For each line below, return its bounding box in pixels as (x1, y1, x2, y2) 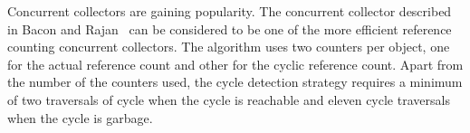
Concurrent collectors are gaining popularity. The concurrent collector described (7, 2, 452, 20)
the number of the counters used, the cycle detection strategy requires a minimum (7, 72, 463, 91)
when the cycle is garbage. (7, 108, 153, 127)
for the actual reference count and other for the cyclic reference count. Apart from (7, 54, 464, 73)
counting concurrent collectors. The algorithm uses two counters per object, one (7, 37, 450, 56)
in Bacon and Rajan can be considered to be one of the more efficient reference (7, 19, 452, 38)
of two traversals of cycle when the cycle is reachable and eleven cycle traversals (7, 90, 450, 109)
